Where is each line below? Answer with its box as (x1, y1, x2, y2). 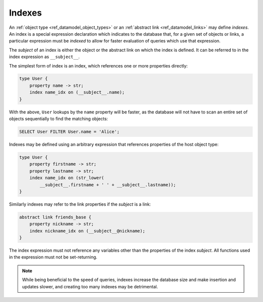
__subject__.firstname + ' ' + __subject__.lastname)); (39, 182, 176, 188)
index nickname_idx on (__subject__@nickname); (29, 228, 146, 234)
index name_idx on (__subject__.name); (29, 89, 125, 95)
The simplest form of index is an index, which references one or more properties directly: (9, 63, 188, 68)
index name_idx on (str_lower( (29, 175, 104, 181)
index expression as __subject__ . (9, 54, 80, 60)
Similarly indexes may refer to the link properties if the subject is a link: (9, 201, 151, 207)
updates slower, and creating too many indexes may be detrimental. (22, 283, 158, 289)
